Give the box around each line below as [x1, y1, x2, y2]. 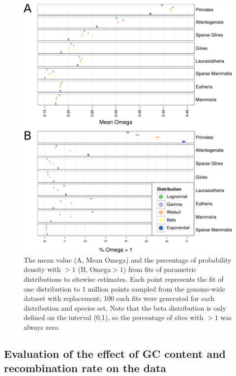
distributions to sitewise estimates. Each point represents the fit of [24, 273, 224, 284]
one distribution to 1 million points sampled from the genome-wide [24, 283, 225, 294]
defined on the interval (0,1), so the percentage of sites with [24, 312, 204, 322]
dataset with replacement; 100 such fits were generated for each [24, 293, 215, 303]
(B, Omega [78, 264, 111, 274]
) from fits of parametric [123, 264, 197, 274]
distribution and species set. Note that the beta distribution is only [24, 302, 227, 313]
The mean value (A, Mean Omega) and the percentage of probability [24, 254, 232, 265]
